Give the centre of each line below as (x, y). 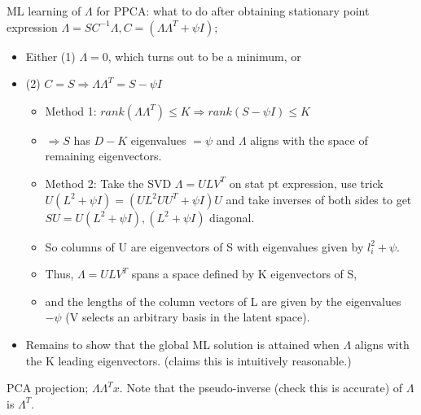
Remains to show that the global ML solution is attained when (182, 344)
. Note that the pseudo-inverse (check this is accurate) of (261, 388)
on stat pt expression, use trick (306, 183)
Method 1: (71, 110)
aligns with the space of (309, 140)
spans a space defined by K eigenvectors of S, (244, 274)
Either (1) (50, 56)
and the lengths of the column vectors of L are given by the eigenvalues (223, 301)
